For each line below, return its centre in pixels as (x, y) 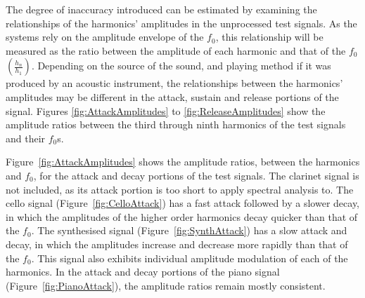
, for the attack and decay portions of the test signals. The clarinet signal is (196, 175)
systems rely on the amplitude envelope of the (105, 37)
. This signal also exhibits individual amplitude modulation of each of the (190, 258)
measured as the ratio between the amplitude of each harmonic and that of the (176, 50)
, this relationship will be (269, 37)
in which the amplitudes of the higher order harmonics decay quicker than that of (182, 216)
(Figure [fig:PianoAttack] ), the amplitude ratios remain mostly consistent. (166, 285)
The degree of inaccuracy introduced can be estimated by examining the (161, 9)
